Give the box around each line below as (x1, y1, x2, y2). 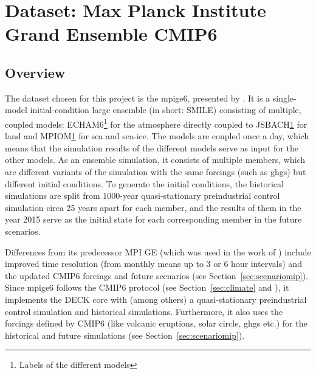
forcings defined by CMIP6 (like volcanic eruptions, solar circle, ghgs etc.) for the (5, 317, 307, 330)
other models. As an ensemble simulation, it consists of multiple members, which (5, 153, 306, 166)
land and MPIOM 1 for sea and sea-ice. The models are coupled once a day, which (5, 130, 309, 142)
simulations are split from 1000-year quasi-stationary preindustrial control (5, 189, 280, 202)
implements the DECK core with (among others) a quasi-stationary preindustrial (5, 293, 307, 305)
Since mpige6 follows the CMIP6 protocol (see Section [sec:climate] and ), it (5, 281, 289, 294)
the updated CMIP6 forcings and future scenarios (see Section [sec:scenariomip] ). (5, 269, 308, 282)
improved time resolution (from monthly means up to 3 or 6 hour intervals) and (5, 257, 302, 270)
